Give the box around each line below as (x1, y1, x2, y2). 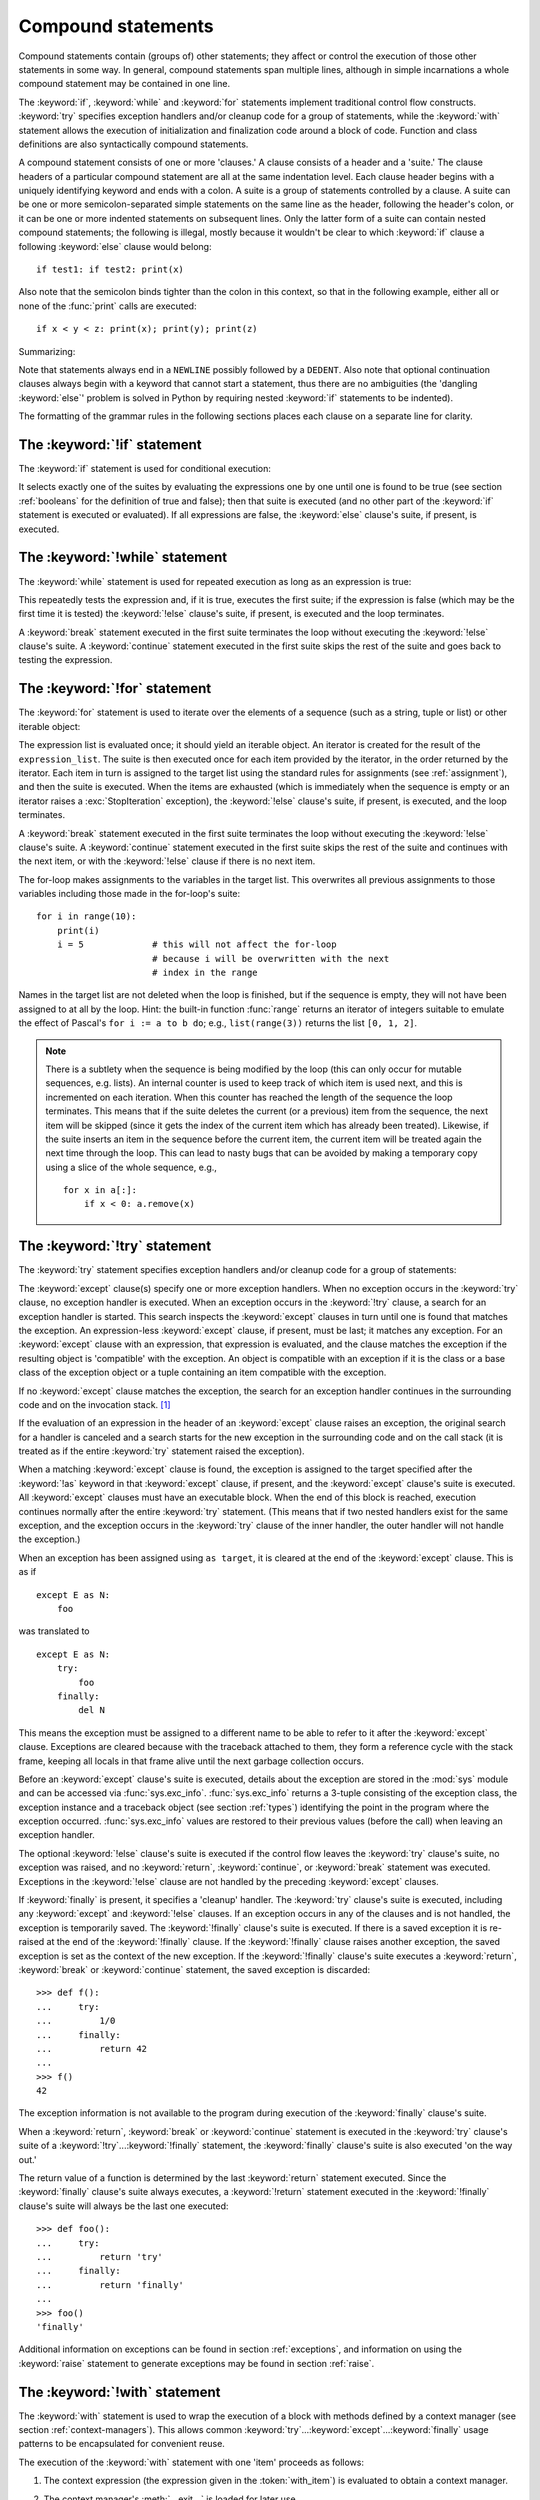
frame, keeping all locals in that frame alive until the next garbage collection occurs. (18, 1755, 364, 1767)
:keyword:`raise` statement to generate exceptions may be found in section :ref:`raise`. (18, 2357, 375, 2369)
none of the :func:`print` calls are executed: (18, 300, 197, 312)
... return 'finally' (36, 2279, 185, 2290)
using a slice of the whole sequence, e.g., (45, 1161, 217, 1173)
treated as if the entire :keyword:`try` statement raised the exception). (18, 1445, 305, 1457)
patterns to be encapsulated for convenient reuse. (18, 2438, 225, 2450)
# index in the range (151, 967, 259, 979)
